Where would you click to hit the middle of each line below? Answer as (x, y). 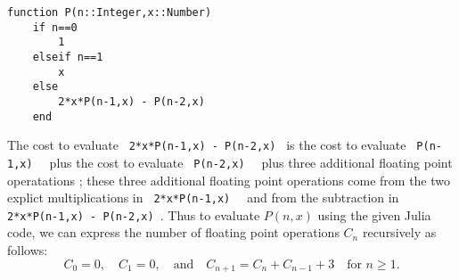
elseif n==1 (68, 57)
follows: (28, 250)
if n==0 (55, 27)
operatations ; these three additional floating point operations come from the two (229, 180)
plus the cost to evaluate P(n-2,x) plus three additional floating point (251, 162)
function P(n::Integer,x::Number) (110, 12)
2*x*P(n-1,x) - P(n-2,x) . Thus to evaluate (134, 214)
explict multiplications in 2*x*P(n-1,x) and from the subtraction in (203, 198)
